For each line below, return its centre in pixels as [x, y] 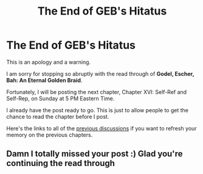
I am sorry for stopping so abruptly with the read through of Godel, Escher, [100, 73]
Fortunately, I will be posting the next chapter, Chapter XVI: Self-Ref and [97, 92]
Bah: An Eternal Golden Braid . [44, 80]
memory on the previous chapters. [50, 135]
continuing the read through [61, 163]
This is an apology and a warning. [49, 62]
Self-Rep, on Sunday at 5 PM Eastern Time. [60, 98]
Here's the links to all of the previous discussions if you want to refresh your [101, 128]
